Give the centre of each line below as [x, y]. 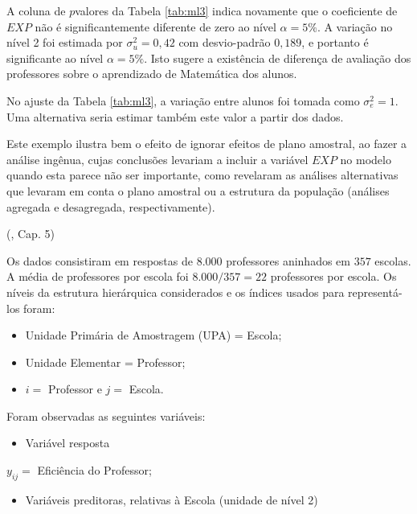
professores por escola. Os [333, 276]
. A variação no [355, 26]
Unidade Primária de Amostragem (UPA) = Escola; [153, 335]
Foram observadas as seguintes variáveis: [106, 415]
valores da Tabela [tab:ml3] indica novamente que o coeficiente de [236, 10]
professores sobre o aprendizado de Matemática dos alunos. [152, 74]
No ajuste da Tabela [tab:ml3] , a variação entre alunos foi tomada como [183, 100]
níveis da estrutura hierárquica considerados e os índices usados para [176, 292]
